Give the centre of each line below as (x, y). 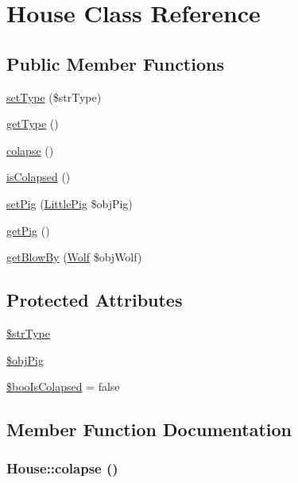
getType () (33, 124)
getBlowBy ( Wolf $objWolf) (74, 257)
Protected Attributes (95, 300)
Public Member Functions (115, 63)
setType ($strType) (54, 97)
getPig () (28, 230)
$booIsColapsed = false (63, 386)
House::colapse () (62, 468)
